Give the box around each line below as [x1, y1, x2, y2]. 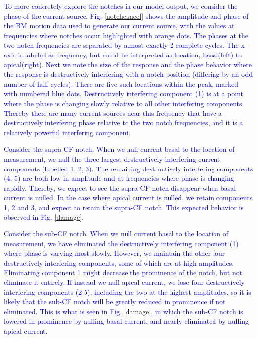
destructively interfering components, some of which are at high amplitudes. [4, 257, 234, 268]
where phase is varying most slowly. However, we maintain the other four [4, 248, 225, 258]
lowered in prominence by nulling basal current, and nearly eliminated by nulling [4, 316, 249, 326]
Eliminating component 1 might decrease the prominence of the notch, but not [4, 267, 243, 278]
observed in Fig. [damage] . [4, 212, 84, 222]
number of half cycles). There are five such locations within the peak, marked [4, 78, 239, 89]
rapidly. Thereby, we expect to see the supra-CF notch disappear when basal [4, 182, 236, 193]
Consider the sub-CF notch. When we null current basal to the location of [4, 228, 228, 239]
